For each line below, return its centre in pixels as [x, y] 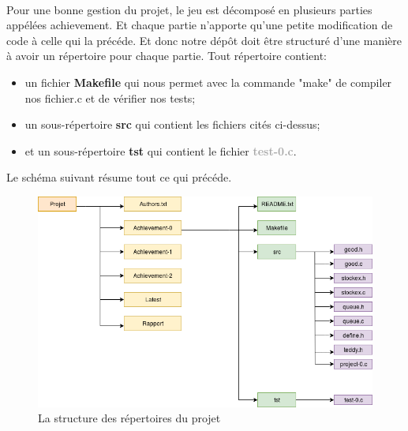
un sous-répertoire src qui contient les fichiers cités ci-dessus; [172, 124]
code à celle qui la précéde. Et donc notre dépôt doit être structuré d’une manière [204, 40]
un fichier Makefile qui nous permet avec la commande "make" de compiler [208, 82]
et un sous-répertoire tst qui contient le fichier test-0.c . [161, 150]
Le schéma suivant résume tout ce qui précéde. [119, 177]
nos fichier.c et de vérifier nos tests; [110, 97]
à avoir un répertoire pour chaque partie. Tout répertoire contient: [167, 56]
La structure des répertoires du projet [129, 418]
